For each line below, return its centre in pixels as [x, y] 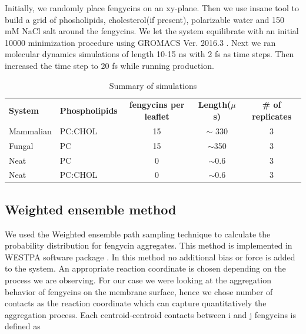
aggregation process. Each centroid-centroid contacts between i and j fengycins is [150, 314]
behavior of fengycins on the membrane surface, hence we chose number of [139, 291]
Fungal [21, 145]
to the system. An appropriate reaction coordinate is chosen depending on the [145, 268]
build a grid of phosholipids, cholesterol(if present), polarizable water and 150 [145, 19]
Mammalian [30, 130]
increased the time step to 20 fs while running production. [109, 65]
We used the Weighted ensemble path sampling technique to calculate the [138, 234]
